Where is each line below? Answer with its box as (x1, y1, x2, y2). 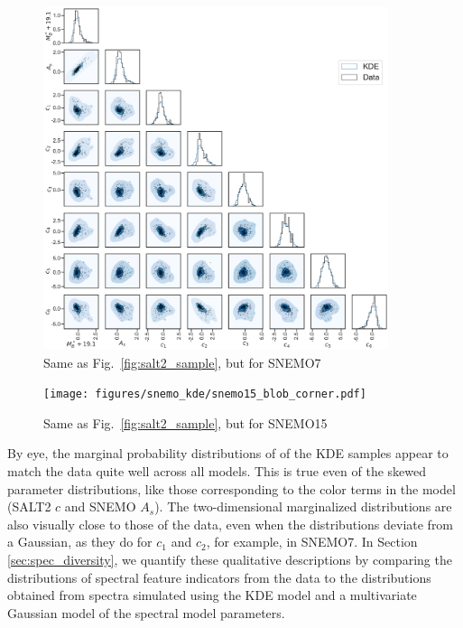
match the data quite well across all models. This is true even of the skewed (7, 462, 427, 481)
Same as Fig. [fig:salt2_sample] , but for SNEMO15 (43, 413, 328, 432)
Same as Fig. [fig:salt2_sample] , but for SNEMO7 (43, 352, 321, 371)
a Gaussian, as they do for (7, 532, 153, 551)
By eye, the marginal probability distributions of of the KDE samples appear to (7, 444, 449, 463)
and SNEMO (64, 497, 136, 516)
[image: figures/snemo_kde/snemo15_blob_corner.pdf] (43, 388, 366, 401)
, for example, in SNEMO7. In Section (206, 532, 418, 551)
